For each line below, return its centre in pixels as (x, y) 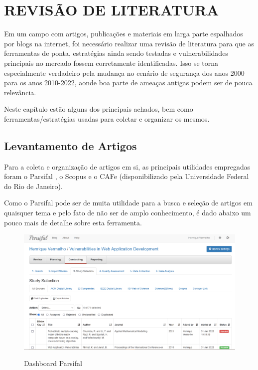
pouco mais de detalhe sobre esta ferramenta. (73, 222)
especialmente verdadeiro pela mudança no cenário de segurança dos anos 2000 (124, 73)
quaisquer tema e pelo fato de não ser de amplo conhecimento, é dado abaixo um (128, 213)
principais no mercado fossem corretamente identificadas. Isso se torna (111, 63)
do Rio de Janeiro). (33, 186)
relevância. (20, 92)
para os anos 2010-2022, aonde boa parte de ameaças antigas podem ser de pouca (128, 83)
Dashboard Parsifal (53, 363)
